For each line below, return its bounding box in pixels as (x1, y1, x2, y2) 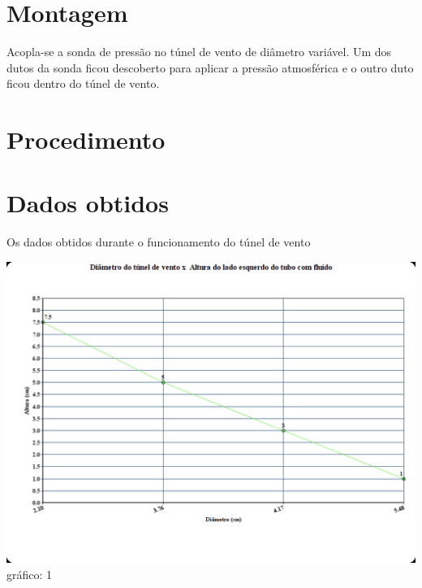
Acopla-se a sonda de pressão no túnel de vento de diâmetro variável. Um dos (6, 43, 392, 60)
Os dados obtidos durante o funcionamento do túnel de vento (6, 233, 311, 250)
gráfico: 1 (6, 565, 53, 582)
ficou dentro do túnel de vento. (6, 75, 160, 92)
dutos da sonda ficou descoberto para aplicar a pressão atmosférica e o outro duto (6, 59, 414, 76)
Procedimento (6, 123, 166, 156)
